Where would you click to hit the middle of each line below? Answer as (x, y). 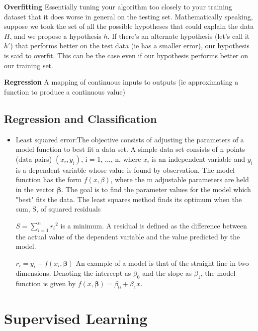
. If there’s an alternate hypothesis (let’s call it (179, 36)
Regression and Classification (81, 118)
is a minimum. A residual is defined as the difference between (154, 225)
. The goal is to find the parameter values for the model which (156, 189)
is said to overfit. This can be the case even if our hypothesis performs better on (126, 55)
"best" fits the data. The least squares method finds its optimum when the (129, 199)
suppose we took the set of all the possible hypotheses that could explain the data (129, 26)
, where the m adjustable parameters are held (180, 179)
